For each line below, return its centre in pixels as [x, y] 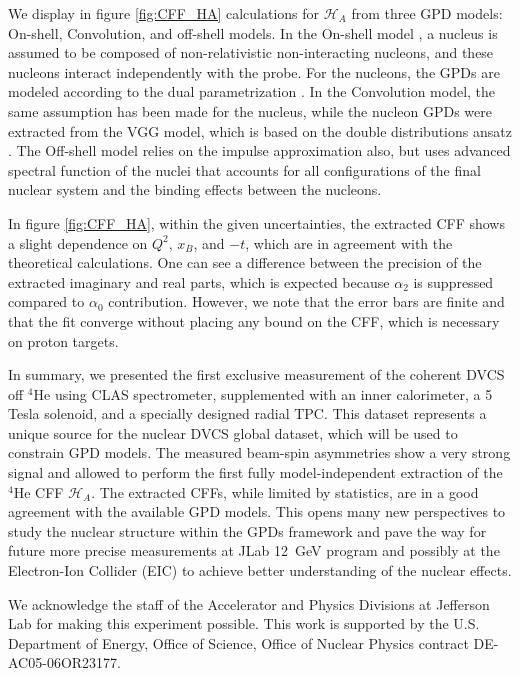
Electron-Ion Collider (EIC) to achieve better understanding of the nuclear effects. [260, 570]
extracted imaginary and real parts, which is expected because [199, 281]
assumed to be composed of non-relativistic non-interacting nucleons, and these [251, 52]
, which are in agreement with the [349, 242]
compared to [46, 301]
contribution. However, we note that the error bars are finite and [306, 301]
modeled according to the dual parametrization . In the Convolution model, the [252, 91]
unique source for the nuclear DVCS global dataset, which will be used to [233, 432]
